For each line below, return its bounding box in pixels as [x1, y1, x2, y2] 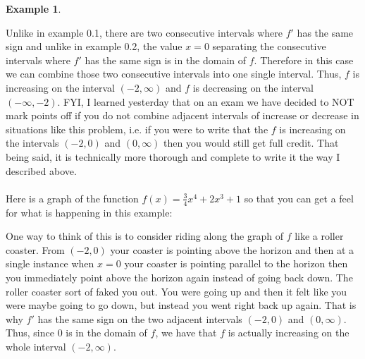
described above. [6, 163, 77, 178]
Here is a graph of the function [6, 190, 139, 205]
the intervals [6, 135, 59, 150]
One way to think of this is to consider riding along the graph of [6, 229, 283, 243]
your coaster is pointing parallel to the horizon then [124, 256, 348, 271]
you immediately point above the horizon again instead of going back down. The [6, 269, 353, 284]
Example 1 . [6, 1, 61, 16]
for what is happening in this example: [6, 205, 173, 219]
